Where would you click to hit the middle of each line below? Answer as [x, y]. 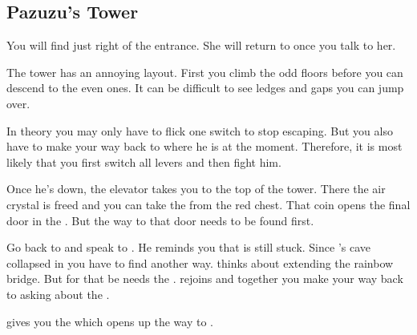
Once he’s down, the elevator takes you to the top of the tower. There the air [196, 189]
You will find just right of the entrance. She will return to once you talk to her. [201, 45]
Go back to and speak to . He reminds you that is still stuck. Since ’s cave [188, 247]
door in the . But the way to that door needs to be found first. [160, 220]
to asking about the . [58, 294]
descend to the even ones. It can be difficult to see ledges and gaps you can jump [205, 88]
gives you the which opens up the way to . [110, 321]
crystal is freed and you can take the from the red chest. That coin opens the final [208, 204]
